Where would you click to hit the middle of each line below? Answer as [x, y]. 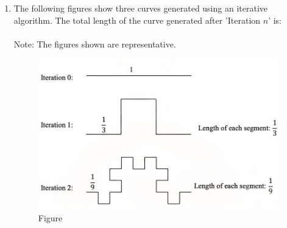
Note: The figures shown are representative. [95, 43]
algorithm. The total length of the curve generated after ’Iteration [137, 20]
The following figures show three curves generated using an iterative [141, 8]
